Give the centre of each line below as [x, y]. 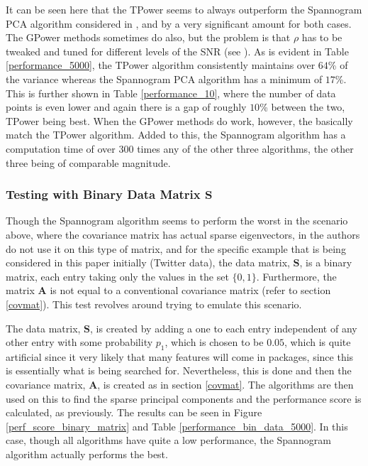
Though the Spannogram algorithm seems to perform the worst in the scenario [177, 221]
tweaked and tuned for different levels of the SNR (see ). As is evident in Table [177, 51]
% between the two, [302, 107]
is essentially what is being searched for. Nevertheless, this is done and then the [179, 370]
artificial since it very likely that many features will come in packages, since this [180, 356]
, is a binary [326, 262]
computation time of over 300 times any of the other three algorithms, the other [180, 148]
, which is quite [318, 342]
